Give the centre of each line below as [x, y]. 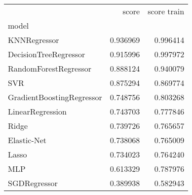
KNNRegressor [34, 40]
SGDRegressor [33, 183]
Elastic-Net [27, 140]
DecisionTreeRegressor [47, 54]
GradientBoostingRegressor [55, 97]
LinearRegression [37, 111]
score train [166, 11]
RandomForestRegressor [50, 68]
